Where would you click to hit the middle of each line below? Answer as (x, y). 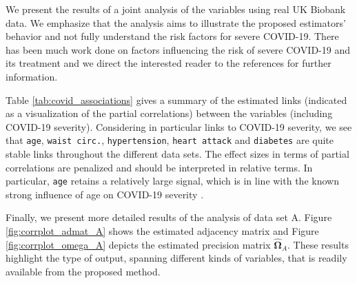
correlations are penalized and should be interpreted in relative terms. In (159, 167)
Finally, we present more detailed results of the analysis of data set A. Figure (169, 217)
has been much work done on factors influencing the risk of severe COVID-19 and (178, 49)
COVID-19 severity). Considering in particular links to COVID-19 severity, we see (179, 126)
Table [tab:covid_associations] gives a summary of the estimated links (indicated (176, 99)
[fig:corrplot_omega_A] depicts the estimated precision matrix (138, 244)
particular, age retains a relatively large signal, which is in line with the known (172, 181)
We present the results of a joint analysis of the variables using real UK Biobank (176, 9)
